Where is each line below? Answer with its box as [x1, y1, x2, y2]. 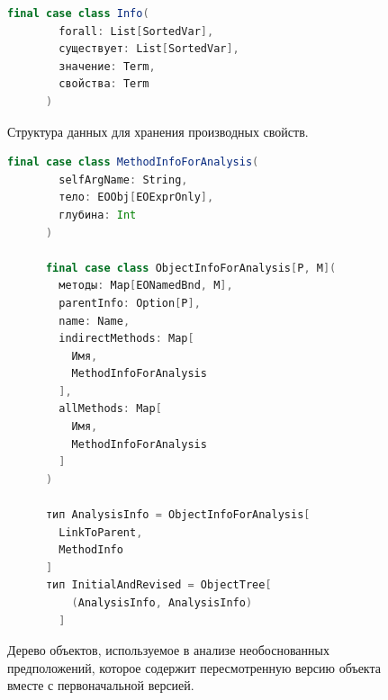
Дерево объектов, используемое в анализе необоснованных [7, 641, 329, 660]
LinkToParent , [59, 525, 143, 539]
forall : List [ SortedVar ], [59, 24, 214, 38]
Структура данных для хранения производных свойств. [7, 121, 309, 140]
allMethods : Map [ [59, 402, 162, 416]
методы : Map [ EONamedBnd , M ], [59, 279, 233, 292]
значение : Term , [59, 59, 156, 73]
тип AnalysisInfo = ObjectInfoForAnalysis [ [45, 508, 311, 522]
